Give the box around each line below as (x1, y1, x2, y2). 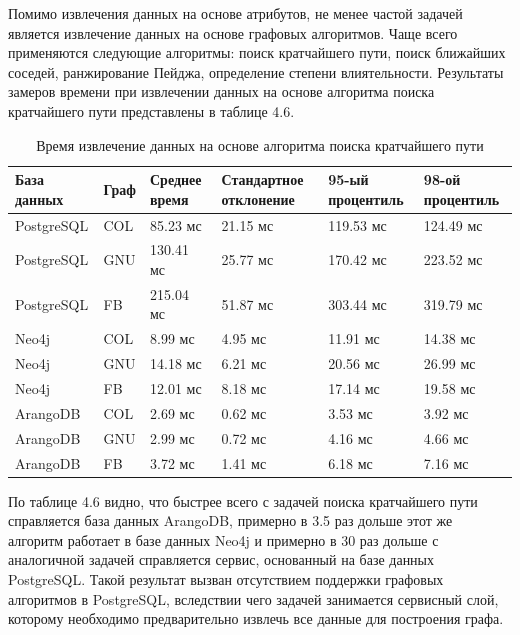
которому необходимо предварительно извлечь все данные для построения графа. (8, 608, 504, 629)
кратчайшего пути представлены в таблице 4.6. (8, 100, 295, 121)
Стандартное (221, 169, 304, 190)
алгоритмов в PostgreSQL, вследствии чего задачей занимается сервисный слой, (8, 588, 499, 609)
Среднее (149, 169, 202, 190)
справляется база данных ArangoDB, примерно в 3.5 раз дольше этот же (8, 510, 453, 531)
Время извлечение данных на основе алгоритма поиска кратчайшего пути (36, 134, 484, 155)
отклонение (221, 188, 295, 209)
